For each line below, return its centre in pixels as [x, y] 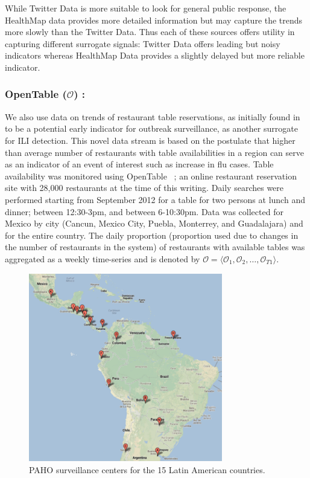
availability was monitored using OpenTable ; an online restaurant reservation [151, 176]
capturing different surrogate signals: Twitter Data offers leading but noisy [143, 43]
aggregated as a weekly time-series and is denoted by [103, 258]
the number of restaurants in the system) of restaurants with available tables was [155, 247]
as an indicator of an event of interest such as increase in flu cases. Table [139, 164]
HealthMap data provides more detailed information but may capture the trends [154, 20]
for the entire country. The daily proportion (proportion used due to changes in [152, 235]
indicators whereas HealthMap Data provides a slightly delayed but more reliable [155, 55]
